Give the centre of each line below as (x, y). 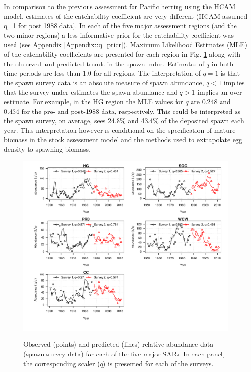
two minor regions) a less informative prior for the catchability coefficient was (119, 35)
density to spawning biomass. (47, 149)
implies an (213, 92)
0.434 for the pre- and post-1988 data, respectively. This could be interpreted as (122, 111)
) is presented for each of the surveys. (158, 363)
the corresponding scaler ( (62, 363)
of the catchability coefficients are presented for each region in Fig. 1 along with (122, 54)
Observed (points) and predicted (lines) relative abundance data (118, 344)
